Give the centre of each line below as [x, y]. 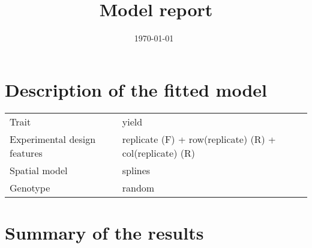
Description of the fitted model [136, 89]
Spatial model [39, 170]
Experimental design [53, 139]
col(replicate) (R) [158, 153]
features [26, 153]
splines [136, 170]
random [138, 187]
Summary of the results [104, 232]
